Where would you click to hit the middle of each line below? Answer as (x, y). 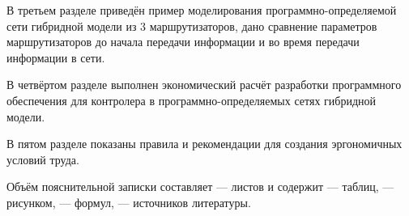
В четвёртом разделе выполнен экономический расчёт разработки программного (204, 85)
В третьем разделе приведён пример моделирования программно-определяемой (202, 10)
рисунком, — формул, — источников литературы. (129, 202)
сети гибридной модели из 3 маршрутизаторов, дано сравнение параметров (192, 25)
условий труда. (43, 159)
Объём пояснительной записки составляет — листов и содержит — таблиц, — (200, 186)
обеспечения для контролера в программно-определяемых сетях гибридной (191, 100)
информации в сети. (56, 57)
